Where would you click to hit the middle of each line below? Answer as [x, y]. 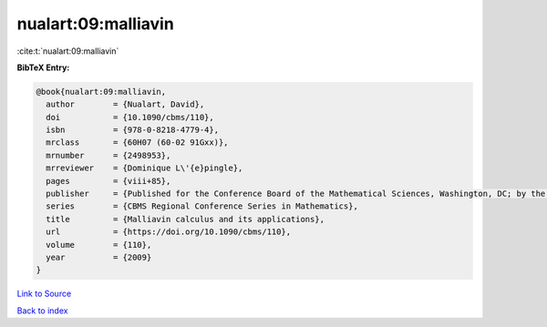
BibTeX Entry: [43, 67]
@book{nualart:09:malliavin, [101, 92]
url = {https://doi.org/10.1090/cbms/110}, [169, 232]
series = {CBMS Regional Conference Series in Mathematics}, [202, 206]
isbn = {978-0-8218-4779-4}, [132, 130]
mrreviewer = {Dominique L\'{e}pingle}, [144, 168]
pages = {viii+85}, [108, 181]
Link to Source [44, 294]
